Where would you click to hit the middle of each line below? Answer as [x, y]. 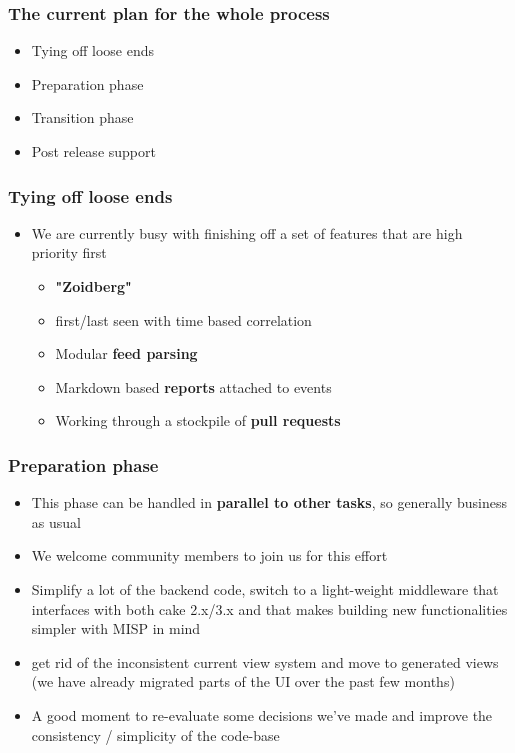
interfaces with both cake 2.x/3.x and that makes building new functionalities [269, 608]
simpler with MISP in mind [116, 628]
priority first [69, 252]
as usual [56, 521]
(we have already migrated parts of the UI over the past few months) [243, 681]
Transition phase [82, 117]
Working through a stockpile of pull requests [198, 420]
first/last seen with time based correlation [183, 319]
